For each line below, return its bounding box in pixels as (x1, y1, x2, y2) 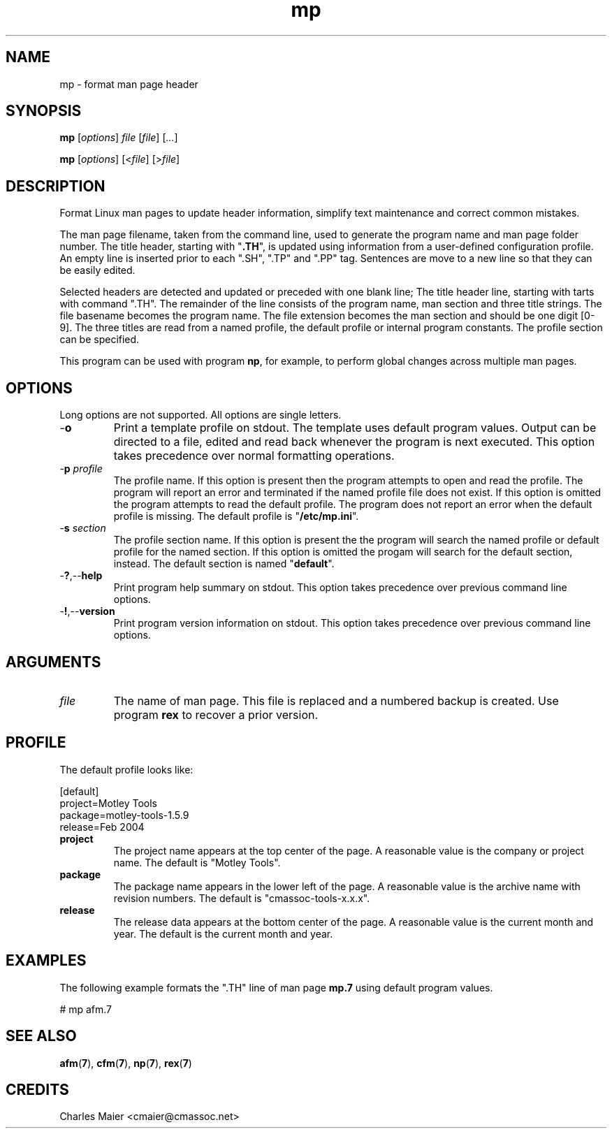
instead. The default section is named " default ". (113, 558, 335, 570)
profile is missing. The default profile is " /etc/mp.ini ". (113, 510, 359, 523)
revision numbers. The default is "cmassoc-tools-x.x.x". (113, 892, 370, 904)
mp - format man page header (59, 78, 198, 90)
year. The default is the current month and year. (113, 927, 333, 940)
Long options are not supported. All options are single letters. (59, 409, 342, 421)
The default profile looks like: (59, 763, 194, 776)
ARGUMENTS (6, 653, 101, 671)
